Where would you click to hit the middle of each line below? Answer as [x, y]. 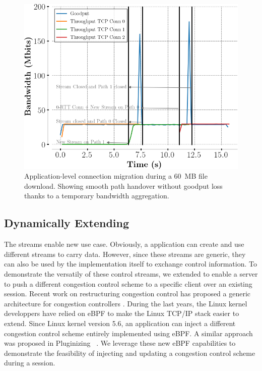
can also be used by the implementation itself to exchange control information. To [130, 264]
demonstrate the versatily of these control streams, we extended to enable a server [131, 273]
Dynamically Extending [67, 223]
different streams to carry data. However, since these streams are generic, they [125, 254]
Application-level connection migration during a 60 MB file [116, 176]
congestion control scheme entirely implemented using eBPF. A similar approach [128, 333]
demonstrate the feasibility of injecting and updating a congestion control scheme [130, 353]
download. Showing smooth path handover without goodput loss [123, 185]
